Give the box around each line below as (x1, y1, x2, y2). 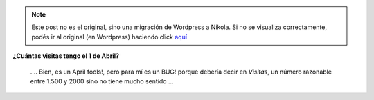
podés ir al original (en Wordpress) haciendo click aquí (31, 32, 187, 41)
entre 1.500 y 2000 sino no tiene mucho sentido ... (30, 77, 174, 86)
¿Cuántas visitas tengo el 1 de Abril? (12, 52, 120, 60)
